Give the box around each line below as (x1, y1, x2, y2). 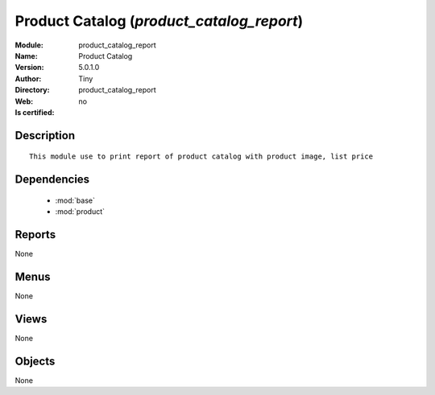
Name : (14, 51, 38, 60)
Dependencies (14, 173, 90, 187)
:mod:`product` (55, 207, 105, 216)
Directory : (14, 85, 50, 95)
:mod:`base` (55, 195, 96, 205)
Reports (14, 228, 56, 241)
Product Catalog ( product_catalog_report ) (14, 12, 304, 30)
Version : (14, 63, 44, 72)
